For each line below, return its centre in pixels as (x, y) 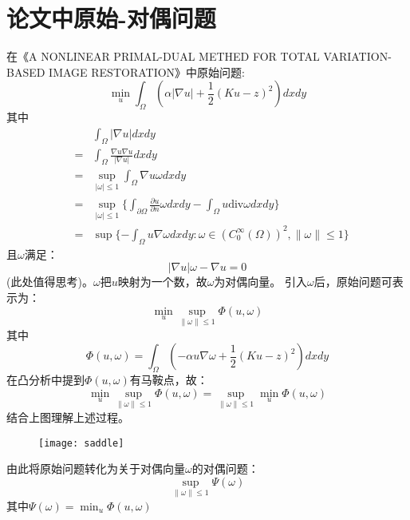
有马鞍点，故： (169, 380)
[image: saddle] (81, 443)
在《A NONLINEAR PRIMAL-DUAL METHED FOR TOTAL (163, 56)
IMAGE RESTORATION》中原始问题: (147, 71)
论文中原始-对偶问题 (111, 18)
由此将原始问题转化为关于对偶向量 (96, 468)
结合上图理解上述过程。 (68, 417)
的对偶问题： (225, 468)
